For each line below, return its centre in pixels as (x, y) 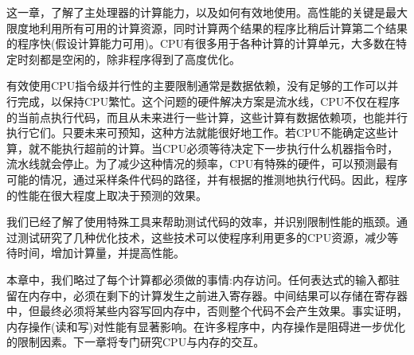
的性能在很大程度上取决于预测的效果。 (107, 195)
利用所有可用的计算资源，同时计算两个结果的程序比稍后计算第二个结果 (223, 27)
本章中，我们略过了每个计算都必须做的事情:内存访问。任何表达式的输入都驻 (203, 279)
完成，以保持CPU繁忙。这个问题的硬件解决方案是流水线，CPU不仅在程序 (209, 101)
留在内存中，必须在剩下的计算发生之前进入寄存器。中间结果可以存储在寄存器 (207, 295)
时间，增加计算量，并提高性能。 (101, 253)
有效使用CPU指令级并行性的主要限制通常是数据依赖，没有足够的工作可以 (197, 86)
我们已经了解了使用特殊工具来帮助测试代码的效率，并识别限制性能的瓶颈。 (201, 222)
